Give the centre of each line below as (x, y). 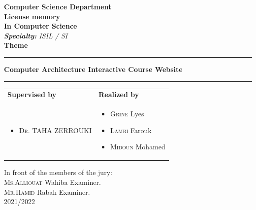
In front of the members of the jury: (58, 172)
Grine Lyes (127, 114)
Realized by (119, 94)
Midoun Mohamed (138, 147)
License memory (32, 16)
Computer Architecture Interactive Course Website (93, 69)
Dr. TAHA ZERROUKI (55, 130)
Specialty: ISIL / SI (36, 35)
